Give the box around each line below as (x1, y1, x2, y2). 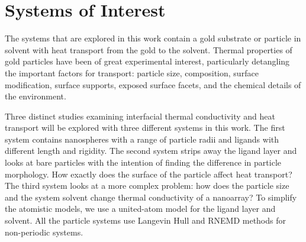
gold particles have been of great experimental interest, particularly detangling (5, 55, 290, 67)
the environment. (5, 90, 66, 102)
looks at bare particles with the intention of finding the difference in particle (5, 156, 281, 169)
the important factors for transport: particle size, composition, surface (5, 66, 259, 79)
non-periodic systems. (5, 225, 83, 238)
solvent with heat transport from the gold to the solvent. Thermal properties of (5, 43, 292, 56)
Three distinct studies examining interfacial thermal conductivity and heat (5, 109, 275, 122)
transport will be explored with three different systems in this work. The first (5, 121, 285, 134)
